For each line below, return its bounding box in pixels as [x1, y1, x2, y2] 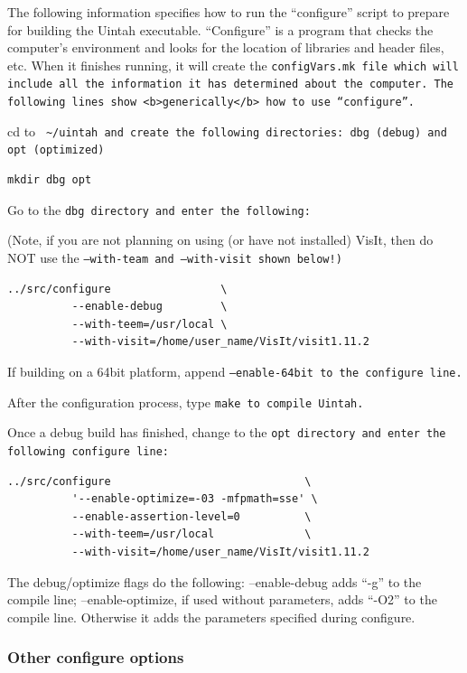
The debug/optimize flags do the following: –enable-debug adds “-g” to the [7, 572, 422, 591]
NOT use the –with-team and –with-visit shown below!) [7, 248, 342, 266]
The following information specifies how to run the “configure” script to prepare [7, 3, 450, 21]
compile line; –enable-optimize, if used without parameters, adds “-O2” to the [7, 590, 437, 609]
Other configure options [7, 646, 184, 668]
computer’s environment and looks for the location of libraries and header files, [7, 38, 444, 57]
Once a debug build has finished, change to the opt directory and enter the [7, 423, 446, 442]
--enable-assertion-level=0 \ [71, 509, 312, 523]
